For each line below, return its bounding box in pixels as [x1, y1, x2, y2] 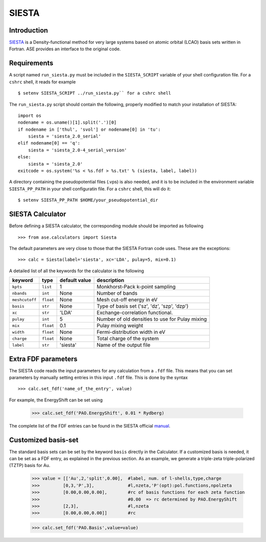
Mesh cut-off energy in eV [97, 296, 158, 303]
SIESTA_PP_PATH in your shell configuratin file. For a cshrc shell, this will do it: [9, 185, 171, 192]
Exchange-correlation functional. [97, 309, 173, 316]
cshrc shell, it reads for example [9, 79, 76, 85]
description [97, 277, 125, 284]
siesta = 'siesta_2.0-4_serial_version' [28, 147, 128, 153]
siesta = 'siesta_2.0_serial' [28, 134, 101, 139]
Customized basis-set [9, 435, 79, 444]
